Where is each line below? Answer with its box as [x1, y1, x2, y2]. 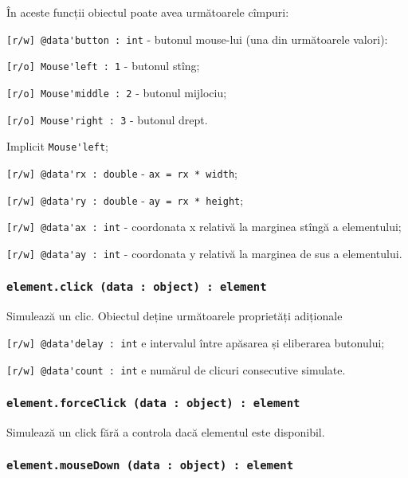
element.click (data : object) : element [6, 280, 267, 294]
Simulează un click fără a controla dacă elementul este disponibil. [6, 423, 325, 440]
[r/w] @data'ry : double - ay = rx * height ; [6, 191, 244, 208]
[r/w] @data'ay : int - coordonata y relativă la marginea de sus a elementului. [6, 245, 402, 261]
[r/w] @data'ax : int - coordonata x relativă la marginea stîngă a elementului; [6, 218, 402, 235]
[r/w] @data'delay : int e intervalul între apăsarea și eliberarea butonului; [6, 334, 385, 351]
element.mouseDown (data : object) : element [6, 459, 294, 472]
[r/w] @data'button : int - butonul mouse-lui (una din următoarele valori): [6, 30, 388, 47]
